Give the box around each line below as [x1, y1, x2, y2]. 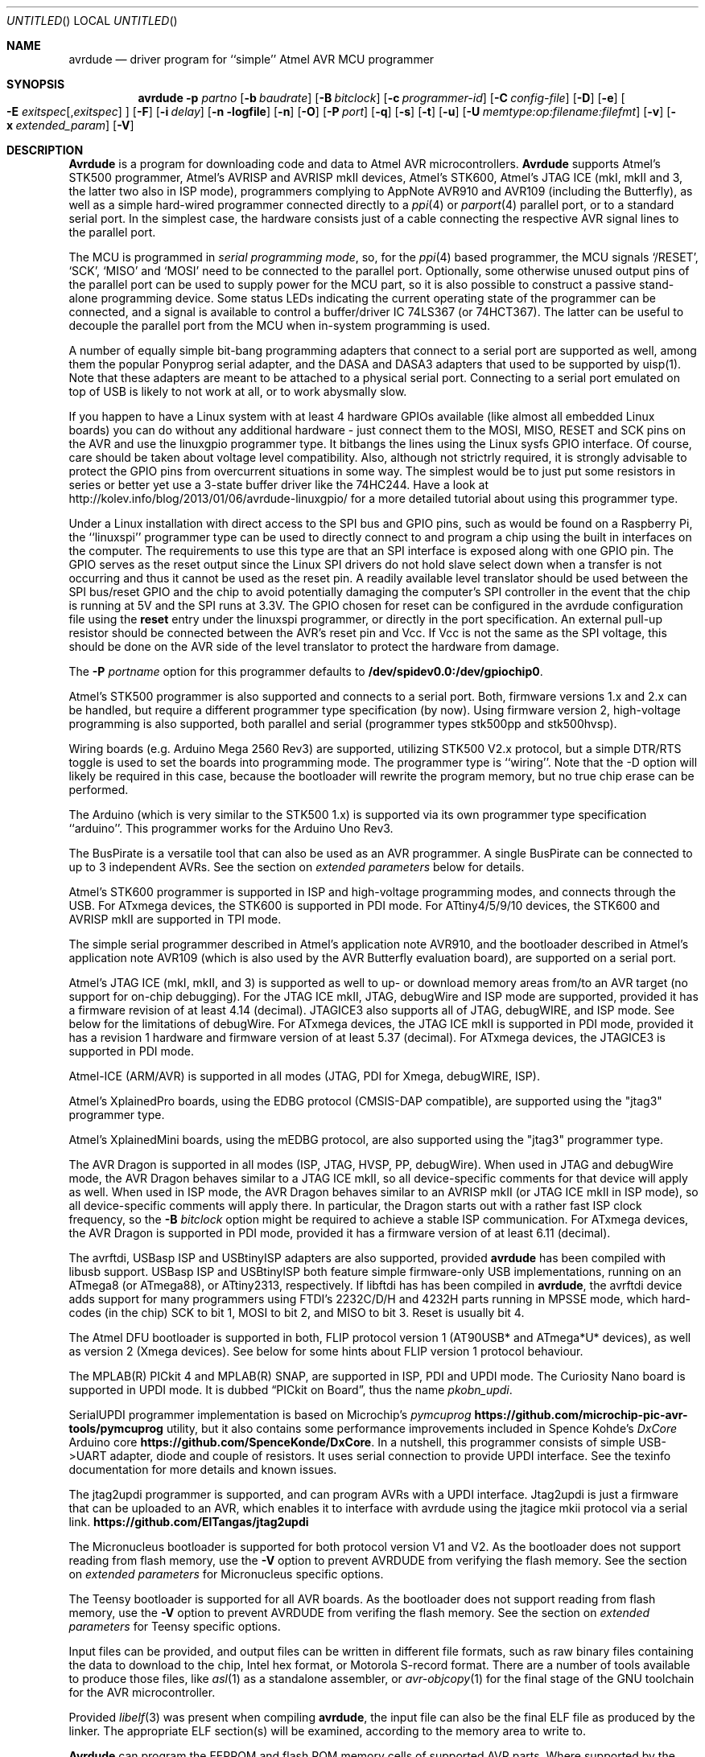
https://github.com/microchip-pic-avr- [474, 1408, 688, 1422]
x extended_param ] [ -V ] [6, 118, 134, 132]
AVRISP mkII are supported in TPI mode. [68, 912, 282, 926]
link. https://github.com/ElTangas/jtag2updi [68, 1515, 309, 1529]
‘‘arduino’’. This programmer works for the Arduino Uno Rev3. [68, 821, 394, 835]
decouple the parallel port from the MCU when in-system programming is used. [68, 319, 491, 332]
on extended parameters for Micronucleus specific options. [68, 1567, 384, 1581]
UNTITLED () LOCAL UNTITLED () [6, 14, 178, 27]
